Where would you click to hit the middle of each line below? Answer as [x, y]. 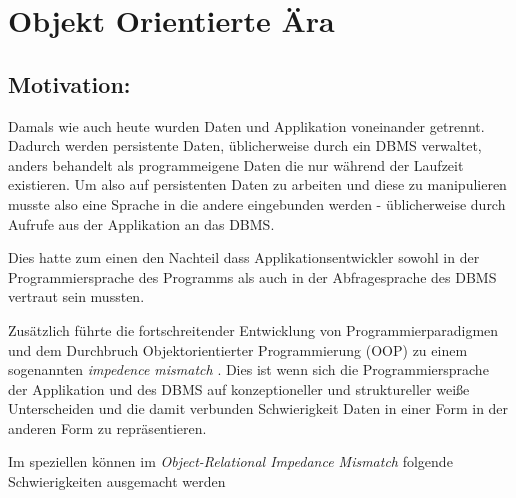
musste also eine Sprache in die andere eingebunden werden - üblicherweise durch [257, 203]
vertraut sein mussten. [76, 296]
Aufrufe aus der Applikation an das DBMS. [141, 223]
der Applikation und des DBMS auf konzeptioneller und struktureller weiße [239, 388]
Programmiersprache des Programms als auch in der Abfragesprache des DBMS [252, 276]
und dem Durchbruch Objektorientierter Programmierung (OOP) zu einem [238, 349]
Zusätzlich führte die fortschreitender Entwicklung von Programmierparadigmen [253, 329]
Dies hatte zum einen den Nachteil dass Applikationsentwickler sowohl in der [244, 257]
